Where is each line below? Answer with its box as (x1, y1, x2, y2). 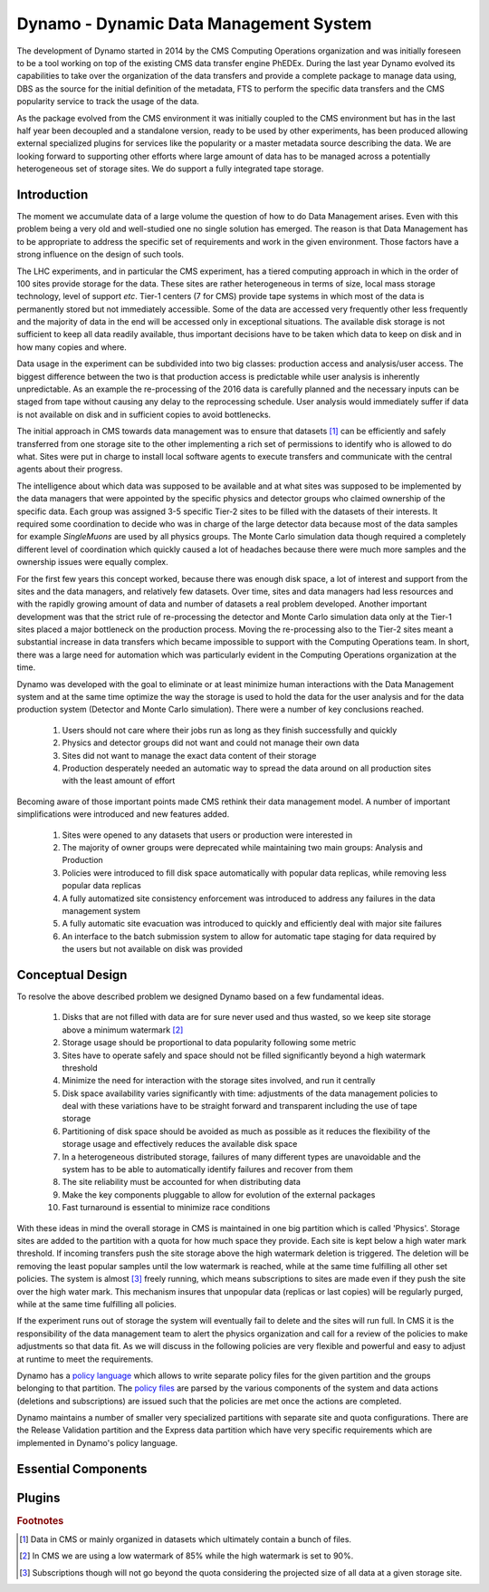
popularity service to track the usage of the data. (16, 96, 199, 107)
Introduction (16, 187, 89, 202)
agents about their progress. (16, 463, 123, 475)
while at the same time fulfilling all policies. (16, 1298, 177, 1309)
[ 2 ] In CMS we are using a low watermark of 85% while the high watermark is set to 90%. (19, 1550, 354, 1561)
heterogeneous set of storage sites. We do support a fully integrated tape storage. (16, 163, 324, 174)
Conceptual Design (16, 966, 128, 983)
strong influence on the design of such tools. (16, 249, 185, 260)
